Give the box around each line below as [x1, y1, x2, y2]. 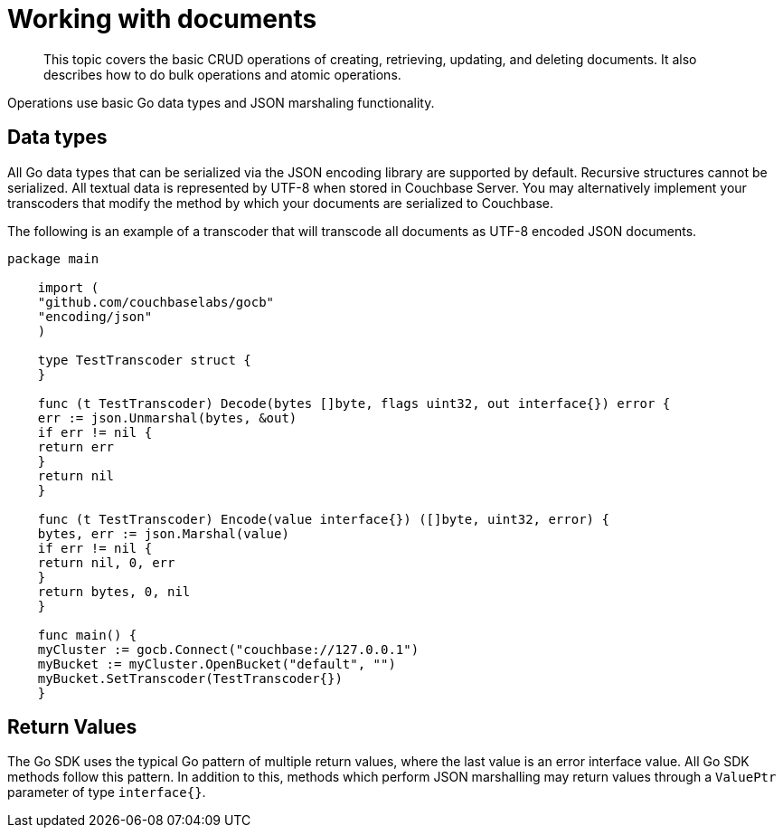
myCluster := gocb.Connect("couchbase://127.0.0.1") [37, 641, 420, 657]
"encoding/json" [37, 308, 153, 324]
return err [37, 439, 115, 454]
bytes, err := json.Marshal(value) [37, 526, 289, 541]
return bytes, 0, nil [37, 584, 191, 599]
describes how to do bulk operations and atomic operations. [43, 66, 401, 82]
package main [7, 251, 99, 266]
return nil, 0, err [37, 555, 175, 570]
